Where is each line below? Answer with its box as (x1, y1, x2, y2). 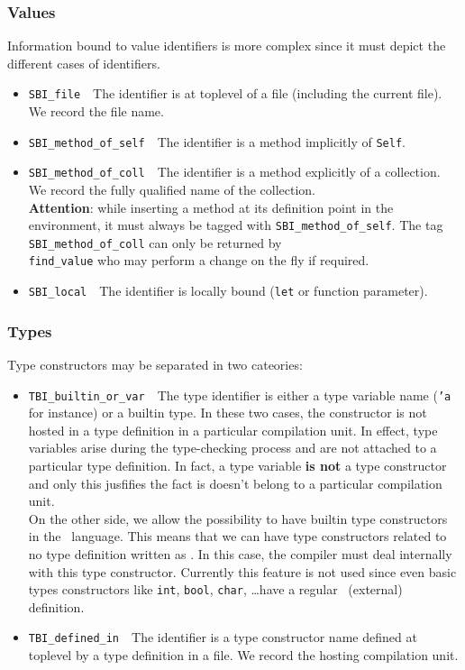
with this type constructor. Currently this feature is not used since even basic (28, 562, 457, 581)
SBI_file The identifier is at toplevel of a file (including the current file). (28, 84, 442, 103)
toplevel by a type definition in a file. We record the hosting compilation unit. (28, 646, 459, 665)
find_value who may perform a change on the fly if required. (28, 251, 369, 270)
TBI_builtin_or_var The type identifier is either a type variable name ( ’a (28, 385, 451, 404)
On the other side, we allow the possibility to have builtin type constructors (28, 509, 448, 528)
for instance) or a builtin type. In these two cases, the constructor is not (28, 403, 427, 422)
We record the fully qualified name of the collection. (28, 179, 316, 198)
